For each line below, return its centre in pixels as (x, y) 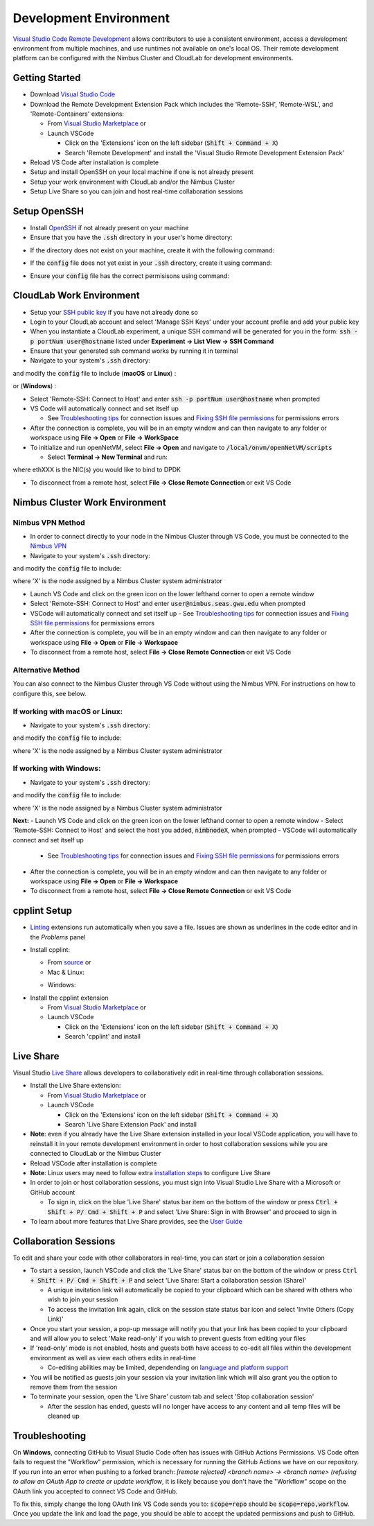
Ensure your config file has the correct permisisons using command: (130, 276)
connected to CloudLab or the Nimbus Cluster (96, 1154)
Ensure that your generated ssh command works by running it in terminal (134, 351)
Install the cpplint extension (69, 998)
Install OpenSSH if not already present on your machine (109, 228)
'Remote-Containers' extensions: (77, 114)
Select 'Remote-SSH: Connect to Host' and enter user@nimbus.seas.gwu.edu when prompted (168, 604)
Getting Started (47, 78)
